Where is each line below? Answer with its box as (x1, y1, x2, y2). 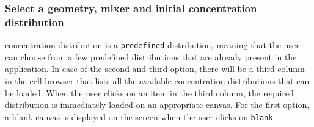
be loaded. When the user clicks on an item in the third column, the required (5, 86, 294, 99)
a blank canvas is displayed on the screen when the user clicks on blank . (5, 110, 276, 123)
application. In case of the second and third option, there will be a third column (5, 62, 305, 75)
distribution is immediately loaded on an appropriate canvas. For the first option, (5, 98, 310, 111)
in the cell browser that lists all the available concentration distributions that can (5, 74, 310, 87)
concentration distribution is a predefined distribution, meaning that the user (5, 38, 299, 51)
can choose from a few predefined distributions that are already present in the (5, 50, 297, 63)
